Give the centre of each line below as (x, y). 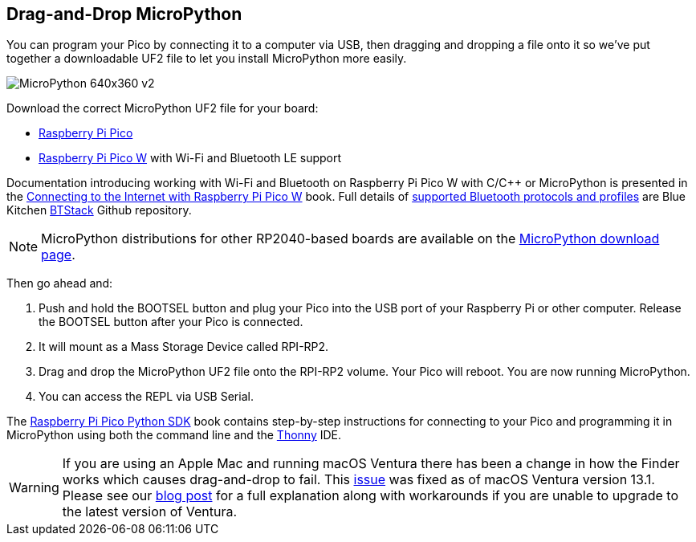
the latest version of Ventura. (150, 512)
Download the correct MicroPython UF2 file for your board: (163, 108)
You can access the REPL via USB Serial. (146, 397)
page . (58, 255)
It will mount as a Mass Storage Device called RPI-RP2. (184, 347)
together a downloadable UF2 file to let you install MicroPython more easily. (207, 59)
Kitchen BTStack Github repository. (99, 210)
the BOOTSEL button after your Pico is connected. (171, 322)
